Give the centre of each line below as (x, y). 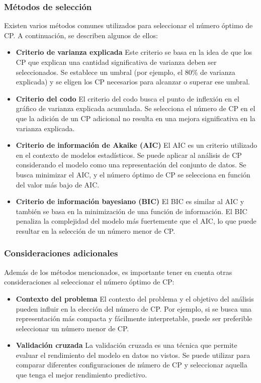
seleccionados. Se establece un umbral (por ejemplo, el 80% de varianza (125, 72)
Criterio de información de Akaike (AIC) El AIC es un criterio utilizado (137, 145)
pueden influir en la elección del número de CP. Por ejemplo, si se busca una (134, 308)
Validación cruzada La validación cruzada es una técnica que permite (126, 345)
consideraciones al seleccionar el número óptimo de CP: (89, 282)
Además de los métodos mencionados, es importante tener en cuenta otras (118, 272)
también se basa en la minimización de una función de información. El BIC (132, 211)
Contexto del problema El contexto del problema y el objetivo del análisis (135, 298)
